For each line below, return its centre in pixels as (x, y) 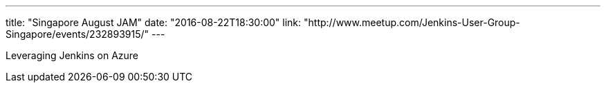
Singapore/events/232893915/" (77, 34)
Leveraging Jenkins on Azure (72, 55)
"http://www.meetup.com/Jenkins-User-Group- (412, 22)
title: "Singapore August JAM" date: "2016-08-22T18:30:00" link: (154, 22)
